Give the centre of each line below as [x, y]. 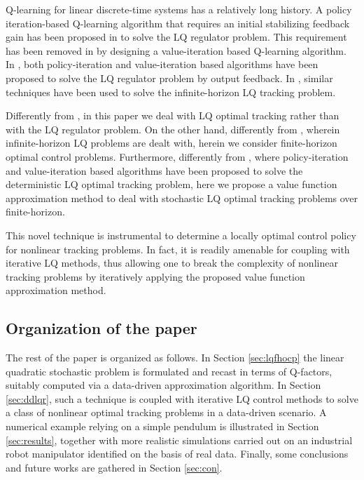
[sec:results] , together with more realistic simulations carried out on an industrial [179, 440]
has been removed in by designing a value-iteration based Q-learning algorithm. [176, 50]
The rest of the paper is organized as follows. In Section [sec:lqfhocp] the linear [175, 358]
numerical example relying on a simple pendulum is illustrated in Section [162, 426]
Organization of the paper [101, 328]
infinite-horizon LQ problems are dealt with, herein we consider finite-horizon [171, 143]
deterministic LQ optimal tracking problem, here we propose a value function [171, 184]
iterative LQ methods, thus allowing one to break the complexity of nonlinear [172, 263]
